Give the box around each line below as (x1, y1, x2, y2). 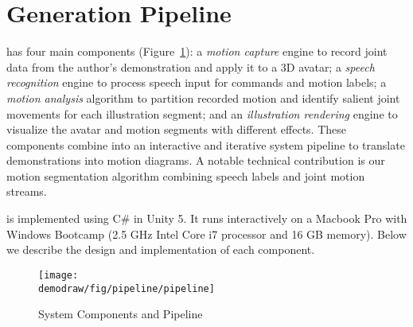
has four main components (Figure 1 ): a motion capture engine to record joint (6, 43, 388, 60)
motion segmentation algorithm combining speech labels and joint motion (6, 167, 365, 184)
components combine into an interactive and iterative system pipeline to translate (6, 136, 405, 153)
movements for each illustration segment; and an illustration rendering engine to (6, 105, 398, 122)
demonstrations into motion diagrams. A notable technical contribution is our (6, 152, 385, 169)
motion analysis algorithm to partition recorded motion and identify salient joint (6, 89, 400, 106)
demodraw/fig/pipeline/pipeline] (38, 282, 215, 294)
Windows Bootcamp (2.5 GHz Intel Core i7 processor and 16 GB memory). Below (6, 225, 407, 242)
